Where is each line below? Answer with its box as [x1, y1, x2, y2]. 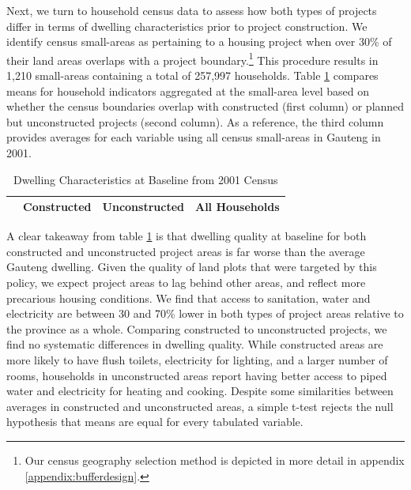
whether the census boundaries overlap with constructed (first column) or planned [6, 98, 405, 115]
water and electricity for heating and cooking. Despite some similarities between [6, 383, 394, 399]
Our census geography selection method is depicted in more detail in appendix [25, 452, 405, 468]
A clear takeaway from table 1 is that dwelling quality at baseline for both [6, 228, 367, 244]
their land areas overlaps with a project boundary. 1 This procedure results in [6, 49, 379, 68]
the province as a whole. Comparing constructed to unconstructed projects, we [6, 320, 387, 337]
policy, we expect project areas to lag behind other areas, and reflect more [6, 274, 366, 291]
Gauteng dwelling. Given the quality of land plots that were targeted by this [6, 258, 377, 275]
